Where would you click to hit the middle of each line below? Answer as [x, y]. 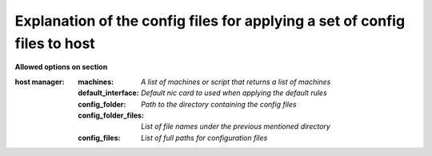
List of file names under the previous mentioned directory [236, 126]
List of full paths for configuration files [204, 138]
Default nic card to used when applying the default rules [234, 93]
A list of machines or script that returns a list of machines [236, 82]
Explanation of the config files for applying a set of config [210, 21]
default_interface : [108, 93]
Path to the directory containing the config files [219, 104]
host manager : [40, 82]
